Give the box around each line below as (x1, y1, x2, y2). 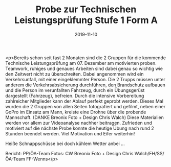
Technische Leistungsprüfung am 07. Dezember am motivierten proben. (5, 60, 157, 66)
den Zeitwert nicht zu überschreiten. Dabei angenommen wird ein (5, 70, 144, 77)
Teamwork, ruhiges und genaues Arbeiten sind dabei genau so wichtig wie (5, 65, 163, 71)
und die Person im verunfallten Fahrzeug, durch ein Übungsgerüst (5, 87, 145, 93)
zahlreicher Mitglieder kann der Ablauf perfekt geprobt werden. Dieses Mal (5, 98, 164, 104)
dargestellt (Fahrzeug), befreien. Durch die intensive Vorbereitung (5, 92, 144, 99)
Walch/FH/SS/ (134, 150, 165, 156)
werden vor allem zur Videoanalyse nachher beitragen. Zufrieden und (5, 120, 153, 126)
